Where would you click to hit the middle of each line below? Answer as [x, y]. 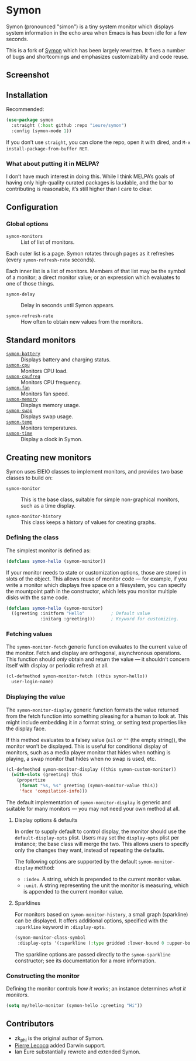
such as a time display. [48, 506]
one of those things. [30, 283]
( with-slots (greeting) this [47, 775]
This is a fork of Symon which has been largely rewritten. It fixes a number [96, 50]
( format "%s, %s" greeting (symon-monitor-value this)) [89, 786]
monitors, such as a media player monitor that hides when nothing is [88, 752]
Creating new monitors [49, 457]
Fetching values [29, 634]
